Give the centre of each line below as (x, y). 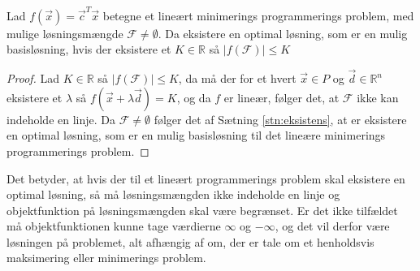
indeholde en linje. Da (61, 119)
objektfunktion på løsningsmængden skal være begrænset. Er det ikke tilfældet (202, 210)
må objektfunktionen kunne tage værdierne (114, 226)
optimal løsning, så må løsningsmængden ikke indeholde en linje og (173, 194)
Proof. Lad (33, 78)
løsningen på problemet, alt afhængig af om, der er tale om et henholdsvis (191, 241)
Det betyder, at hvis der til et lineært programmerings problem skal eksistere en (206, 178)
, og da (194, 97)
